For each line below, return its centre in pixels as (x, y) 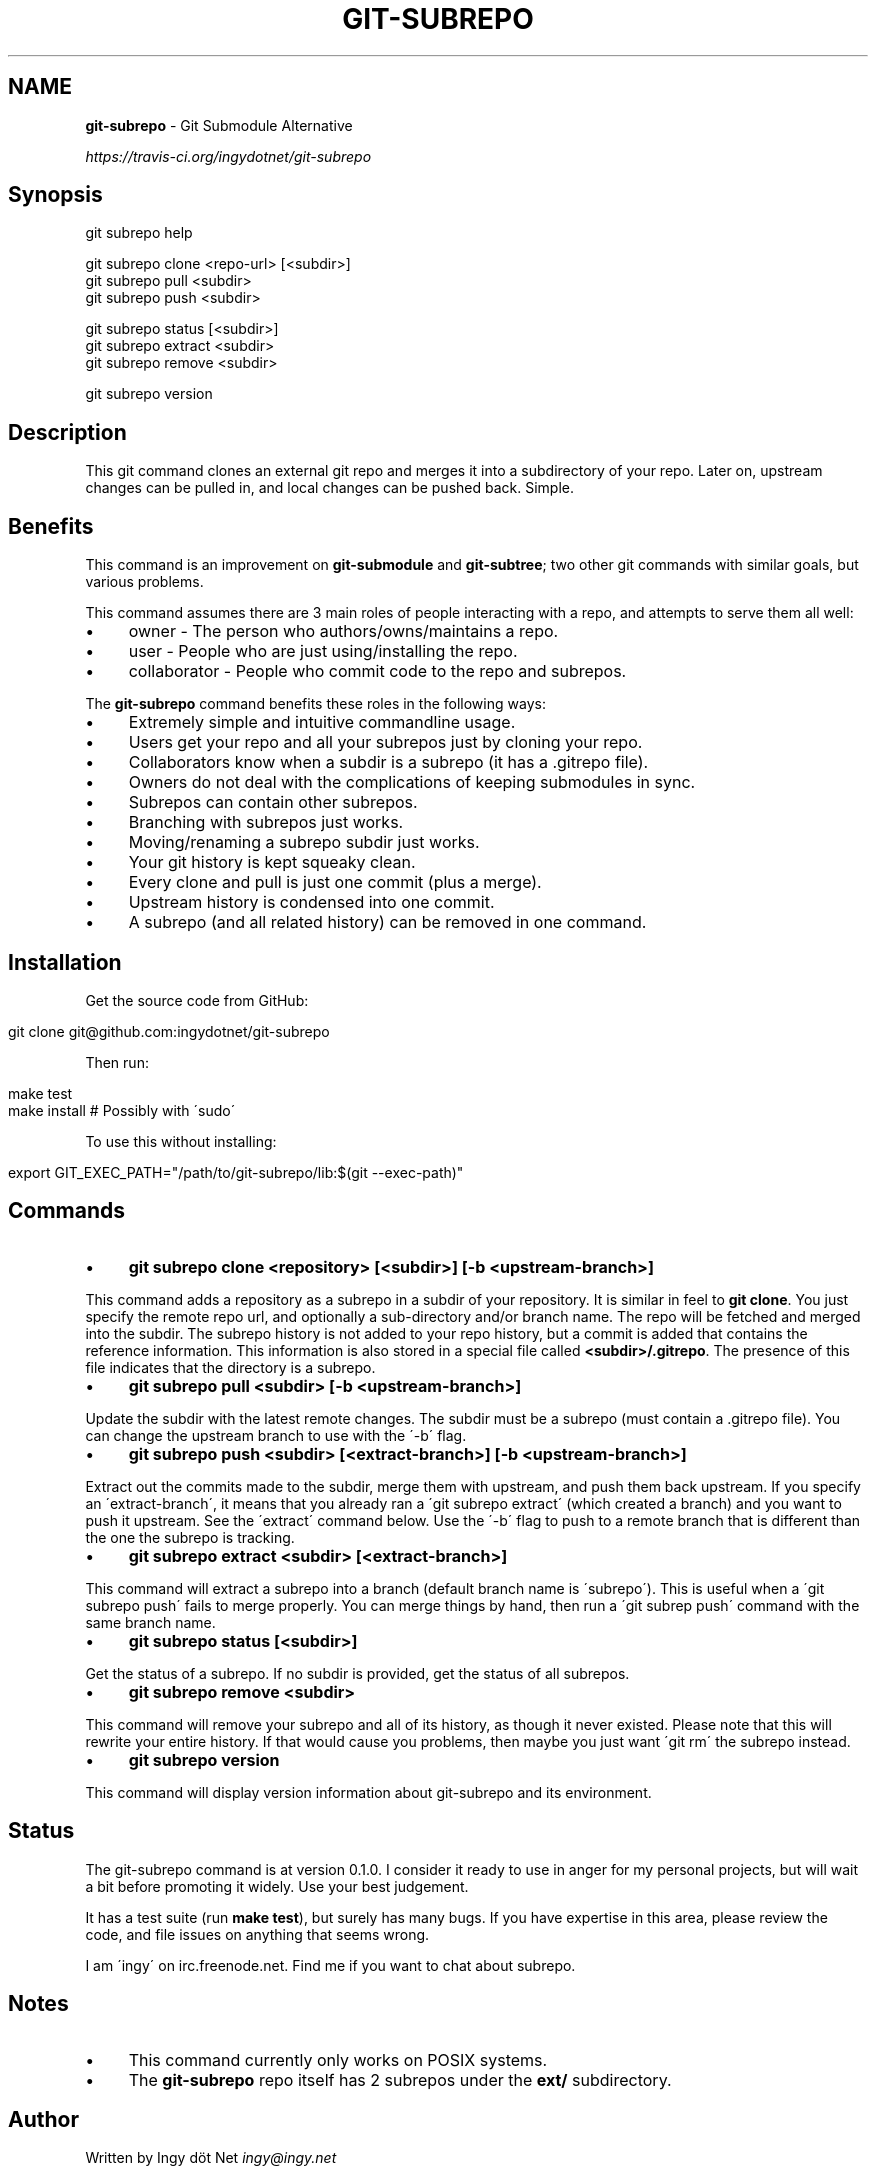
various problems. (144, 582)
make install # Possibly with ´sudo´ (122, 1110)
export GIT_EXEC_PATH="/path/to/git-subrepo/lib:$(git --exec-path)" (236, 1172)
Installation (65, 962)
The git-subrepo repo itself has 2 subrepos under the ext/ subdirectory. (400, 2079)
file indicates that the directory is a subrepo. (230, 1367)
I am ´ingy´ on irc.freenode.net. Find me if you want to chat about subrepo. (330, 1965)
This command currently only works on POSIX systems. (338, 2059)
